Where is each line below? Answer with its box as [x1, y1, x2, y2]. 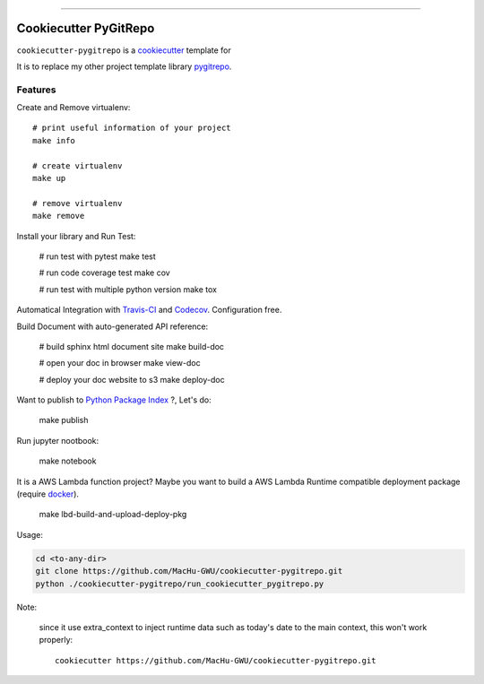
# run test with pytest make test [39, 251, 156, 262]
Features [16, 83, 56, 96]
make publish [39, 415, 89, 426]
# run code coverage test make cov [39, 267, 170, 278]
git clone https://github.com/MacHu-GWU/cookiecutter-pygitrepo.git [35, 566, 343, 576]
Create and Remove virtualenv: [16, 102, 131, 113]
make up [32, 173, 66, 183]
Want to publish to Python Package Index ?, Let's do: [16, 394, 212, 405]
